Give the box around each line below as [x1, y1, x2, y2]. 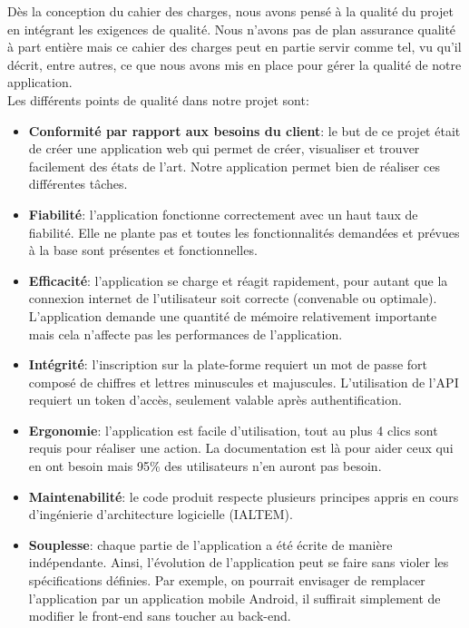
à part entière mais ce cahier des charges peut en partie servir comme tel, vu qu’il [7, 37, 462, 56]
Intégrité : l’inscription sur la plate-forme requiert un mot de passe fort [28, 355, 427, 374]
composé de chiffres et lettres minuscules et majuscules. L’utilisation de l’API [28, 372, 459, 391]
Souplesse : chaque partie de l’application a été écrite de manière [28, 535, 393, 554]
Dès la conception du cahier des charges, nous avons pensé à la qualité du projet [7, 2, 454, 20]
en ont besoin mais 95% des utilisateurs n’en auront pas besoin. [28, 456, 382, 476]
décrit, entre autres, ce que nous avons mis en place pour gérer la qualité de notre [7, 54, 462, 74]
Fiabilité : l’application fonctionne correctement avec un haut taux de [28, 204, 418, 223]
